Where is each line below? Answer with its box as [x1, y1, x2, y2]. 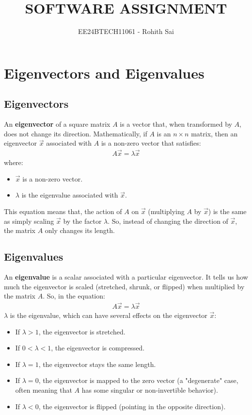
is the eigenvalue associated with [21, 190, 118, 200]
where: [4, 157, 23, 167]
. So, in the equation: [43, 291, 105, 301]
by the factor [63, 216, 102, 226]
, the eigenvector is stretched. [38, 326, 126, 336]
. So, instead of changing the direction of [108, 216, 228, 226]
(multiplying [148, 206, 185, 216]
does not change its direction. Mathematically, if [4, 128, 147, 138]
